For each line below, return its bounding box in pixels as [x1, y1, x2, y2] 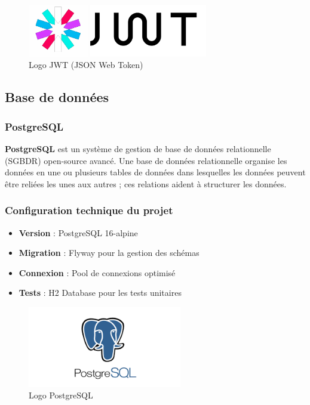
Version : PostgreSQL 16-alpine [19, 226, 138, 239]
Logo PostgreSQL [29, 389, 93, 401]
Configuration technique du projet [5, 203, 173, 218]
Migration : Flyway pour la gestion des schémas [19, 246, 199, 259]
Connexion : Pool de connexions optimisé [19, 266, 176, 279]
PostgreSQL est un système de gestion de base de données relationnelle [5, 143, 271, 155]
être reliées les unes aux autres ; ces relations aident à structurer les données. [5, 177, 287, 190]
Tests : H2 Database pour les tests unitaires [19, 286, 182, 299]
